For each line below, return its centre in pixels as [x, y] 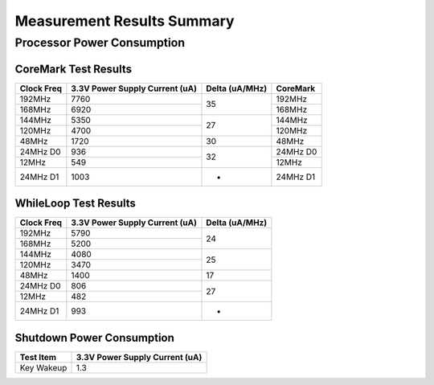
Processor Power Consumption [100, 43]
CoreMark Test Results [74, 69]
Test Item [38, 357]
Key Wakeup [43, 367]
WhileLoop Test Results [76, 204]
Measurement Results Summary [125, 21]
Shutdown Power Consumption [94, 338]
